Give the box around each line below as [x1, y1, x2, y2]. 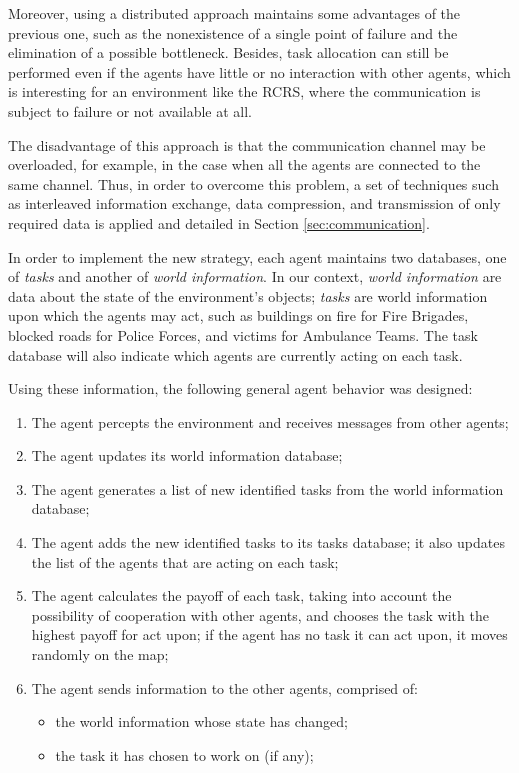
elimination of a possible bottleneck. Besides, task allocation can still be [8, 42, 449, 63]
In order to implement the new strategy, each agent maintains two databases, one [8, 246, 507, 267]
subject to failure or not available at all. [8, 100, 253, 121]
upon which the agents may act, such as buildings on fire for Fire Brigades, [8, 305, 469, 326]
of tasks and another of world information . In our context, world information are [8, 266, 502, 287]
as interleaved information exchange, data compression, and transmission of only [8, 193, 501, 214]
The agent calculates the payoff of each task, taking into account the [31, 585, 452, 606]
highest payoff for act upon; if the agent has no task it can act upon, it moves [31, 624, 508, 645]
